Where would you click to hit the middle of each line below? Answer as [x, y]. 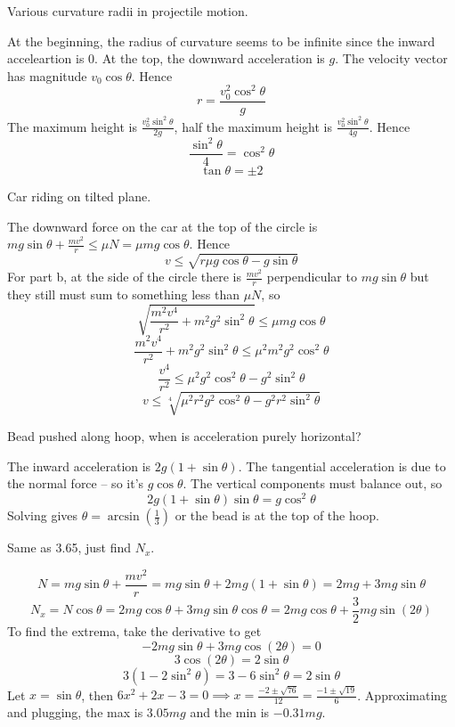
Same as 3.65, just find [69, 547]
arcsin [123, 517]
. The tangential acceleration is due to [342, 466]
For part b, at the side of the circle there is [124, 277]
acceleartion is [46, 58]
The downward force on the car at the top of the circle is [162, 226]
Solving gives [43, 515]
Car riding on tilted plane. [79, 196]
